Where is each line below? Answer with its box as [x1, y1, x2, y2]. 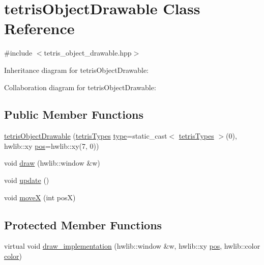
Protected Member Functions [4, 217, 162, 232]
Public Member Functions [4, 107, 143, 122]
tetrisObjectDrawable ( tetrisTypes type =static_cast [4, 130, 167, 141]
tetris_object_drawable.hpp [44, 47, 132, 58]
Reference [4, 18, 75, 39]
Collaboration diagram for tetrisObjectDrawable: [4, 82, 156, 92]
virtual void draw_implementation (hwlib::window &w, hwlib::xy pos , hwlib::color [4, 241, 260, 251]
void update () [4, 175, 49, 185]
